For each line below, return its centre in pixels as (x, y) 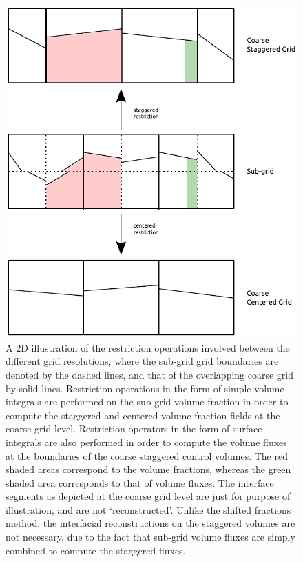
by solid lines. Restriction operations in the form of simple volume (145, 388)
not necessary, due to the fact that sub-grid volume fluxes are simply (150, 537)
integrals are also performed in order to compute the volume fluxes (146, 442)
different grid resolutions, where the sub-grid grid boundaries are (142, 361)
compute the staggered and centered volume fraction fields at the (143, 415)
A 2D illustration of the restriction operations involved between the (148, 347)
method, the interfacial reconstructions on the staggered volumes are (150, 523)
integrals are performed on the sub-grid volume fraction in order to (147, 402)
